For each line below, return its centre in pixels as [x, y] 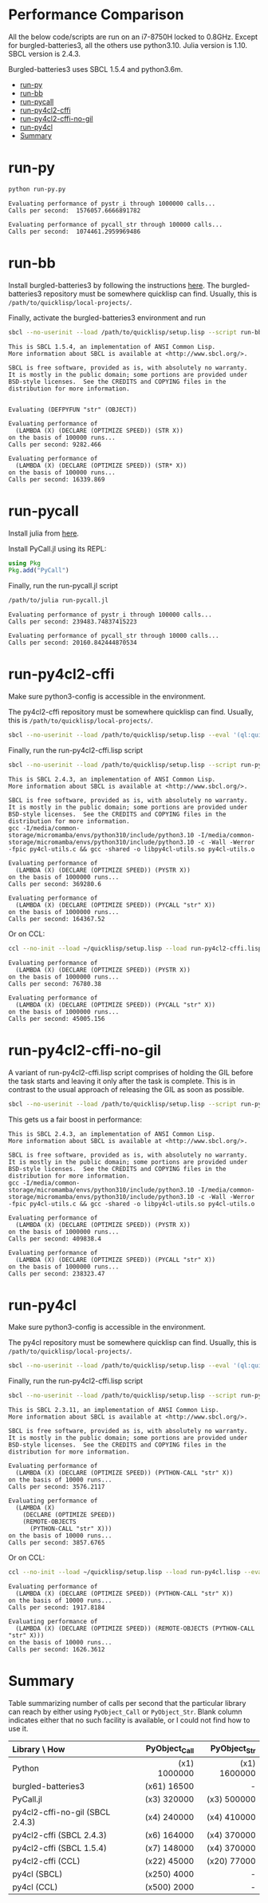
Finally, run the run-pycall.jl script [63, 586]
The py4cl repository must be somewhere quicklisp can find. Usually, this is [132, 1343]
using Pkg [25, 563]
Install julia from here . [44, 533]
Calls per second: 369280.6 [55, 884]
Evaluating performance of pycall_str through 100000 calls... [116, 224]
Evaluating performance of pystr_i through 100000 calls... [110, 615]
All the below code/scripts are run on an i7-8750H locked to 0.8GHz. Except [133, 37]
